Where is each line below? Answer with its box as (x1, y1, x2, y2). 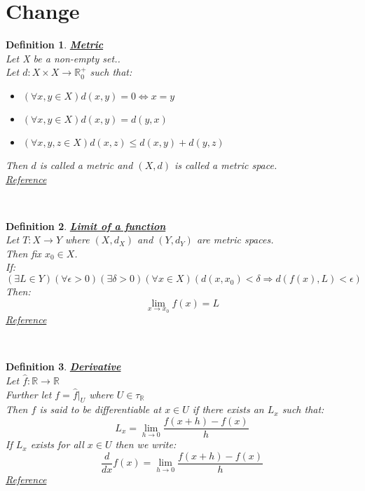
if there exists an (192, 402, 264, 417)
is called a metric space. (174, 157, 277, 172)
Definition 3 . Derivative (6, 359, 121, 374)
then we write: (115, 437, 177, 452)
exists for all (30, 437, 84, 452)
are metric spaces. (196, 232, 274, 247)
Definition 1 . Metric (6, 37, 104, 52)
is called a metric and (39, 157, 133, 172)
